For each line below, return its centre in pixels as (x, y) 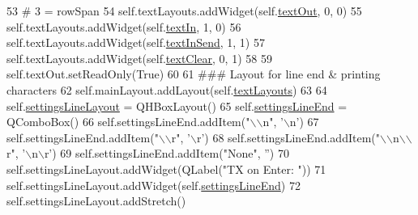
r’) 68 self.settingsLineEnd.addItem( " (288, 137)
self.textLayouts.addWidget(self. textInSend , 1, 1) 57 (136, 42)
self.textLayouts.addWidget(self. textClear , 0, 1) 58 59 (139, 58)
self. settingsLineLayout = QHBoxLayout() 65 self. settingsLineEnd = (177, 105)
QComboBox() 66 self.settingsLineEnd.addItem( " (128, 122)
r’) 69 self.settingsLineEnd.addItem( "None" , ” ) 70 (166, 153)
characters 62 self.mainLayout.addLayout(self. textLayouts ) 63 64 (167, 89)
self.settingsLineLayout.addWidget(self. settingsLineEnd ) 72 (154, 185)
